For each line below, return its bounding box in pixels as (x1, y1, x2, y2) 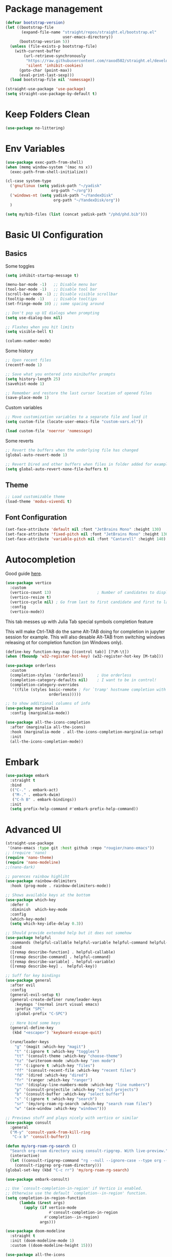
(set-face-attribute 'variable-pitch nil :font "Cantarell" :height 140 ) (5, 536, 166, 542)
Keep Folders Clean (5, 109, 91, 121)
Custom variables (5, 405, 42, 411)
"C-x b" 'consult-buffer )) (12, 1134, 70, 1140)
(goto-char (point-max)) (18, 68, 72, 73)
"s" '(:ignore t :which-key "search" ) (14, 1096, 97, 1102)
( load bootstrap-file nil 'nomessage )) (10, 77, 95, 83)
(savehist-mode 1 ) (5, 381, 45, 386)
